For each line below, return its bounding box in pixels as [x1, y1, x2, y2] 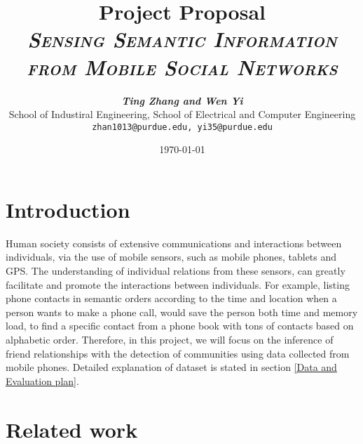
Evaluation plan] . [6, 373, 79, 388]
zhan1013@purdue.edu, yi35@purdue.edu [92, 122, 273, 132]
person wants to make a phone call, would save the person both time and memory [6, 304, 358, 319]
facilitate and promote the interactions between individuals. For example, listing [6, 277, 350, 292]
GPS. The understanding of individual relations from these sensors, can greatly [6, 263, 345, 278]
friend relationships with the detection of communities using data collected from [6, 346, 350, 360]
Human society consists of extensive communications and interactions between [6, 235, 342, 250]
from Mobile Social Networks [27, 52, 338, 81]
